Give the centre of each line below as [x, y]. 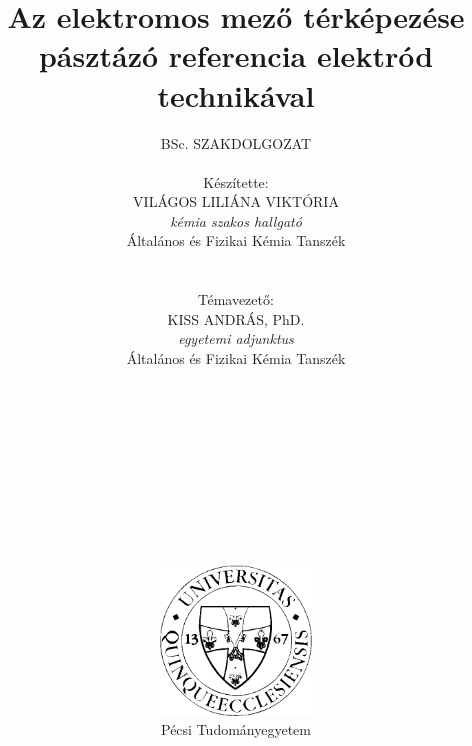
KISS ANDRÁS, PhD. [236, 318]
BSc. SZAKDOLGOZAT [236, 142]
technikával [236, 94]
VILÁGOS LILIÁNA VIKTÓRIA [236, 201]
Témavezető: [236, 299]
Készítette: [236, 181]
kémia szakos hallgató [236, 220]
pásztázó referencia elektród [236, 55]
